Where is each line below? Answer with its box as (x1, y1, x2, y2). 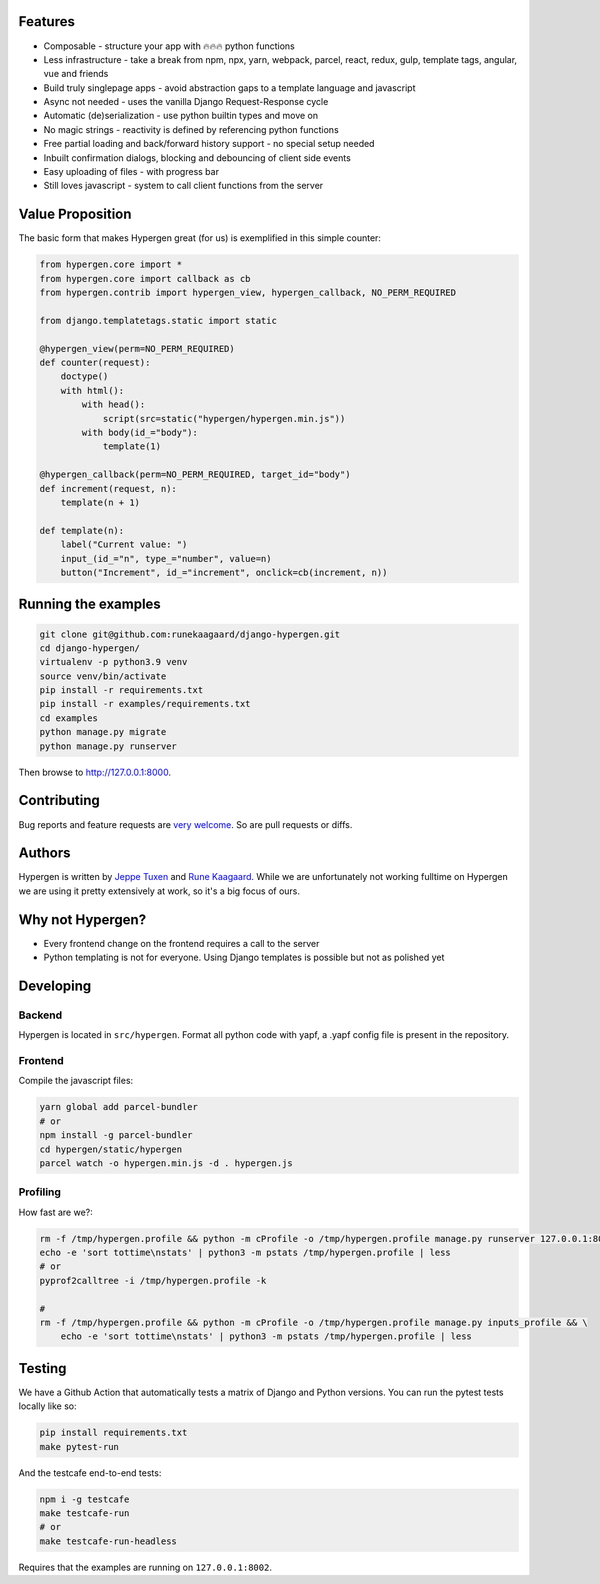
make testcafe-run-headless (39, 1535, 177, 1547)
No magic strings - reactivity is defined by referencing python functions (43, 123, 339, 135)
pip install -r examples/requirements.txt (39, 698, 251, 710)
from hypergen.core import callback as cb (39, 273, 251, 284)
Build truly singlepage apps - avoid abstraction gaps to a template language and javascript (43, 81, 416, 94)
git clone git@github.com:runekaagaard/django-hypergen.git (39, 628, 341, 640)
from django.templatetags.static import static (39, 315, 277, 326)
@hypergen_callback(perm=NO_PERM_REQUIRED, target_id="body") (39, 469, 351, 480)
